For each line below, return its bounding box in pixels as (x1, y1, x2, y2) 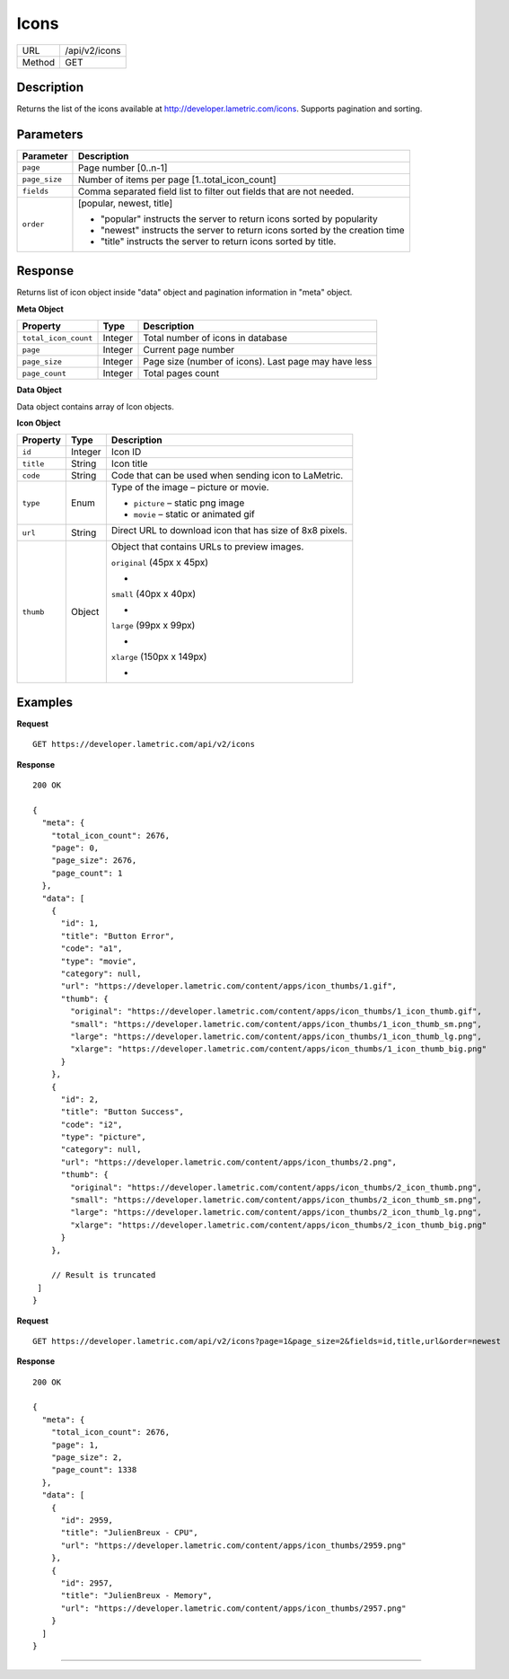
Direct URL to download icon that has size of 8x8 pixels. (110, 524, 347, 537)
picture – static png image (133, 497, 245, 509)
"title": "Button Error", (60, 930, 175, 941)
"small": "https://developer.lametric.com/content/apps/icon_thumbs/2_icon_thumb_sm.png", (70, 1195, 482, 1205)
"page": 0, (50, 843, 100, 853)
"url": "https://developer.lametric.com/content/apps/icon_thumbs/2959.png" (60, 1540, 407, 1551)
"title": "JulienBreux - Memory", (60, 1590, 213, 1601)
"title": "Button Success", (60, 1107, 184, 1117)
